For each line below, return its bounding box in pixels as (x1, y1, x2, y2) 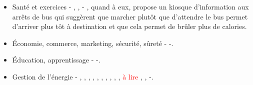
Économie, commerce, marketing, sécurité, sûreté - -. (12, 37, 173, 48)
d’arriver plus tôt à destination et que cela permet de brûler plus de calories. (12, 21, 247, 31)
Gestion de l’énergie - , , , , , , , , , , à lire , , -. (12, 71, 153, 81)
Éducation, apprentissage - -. (12, 54, 100, 65)
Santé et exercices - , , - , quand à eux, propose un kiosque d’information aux (12, 1, 249, 11)
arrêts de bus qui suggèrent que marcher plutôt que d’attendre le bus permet (12, 11, 248, 21)
